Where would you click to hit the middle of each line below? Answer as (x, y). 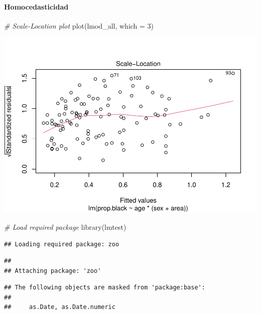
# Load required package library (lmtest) (65, 226)
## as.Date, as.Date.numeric (60, 307)
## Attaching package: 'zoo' (53, 271)
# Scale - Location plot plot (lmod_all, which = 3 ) (79, 25)
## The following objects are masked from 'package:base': (105, 288)
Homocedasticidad (36, 6)
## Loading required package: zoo (62, 244)
